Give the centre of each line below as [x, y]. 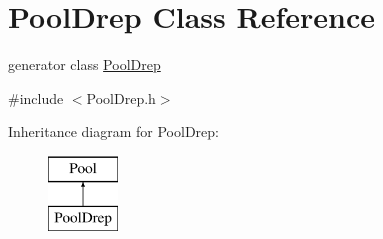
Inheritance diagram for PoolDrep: [113, 131]
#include [36, 97]
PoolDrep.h [121, 97]
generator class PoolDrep [84, 64]
